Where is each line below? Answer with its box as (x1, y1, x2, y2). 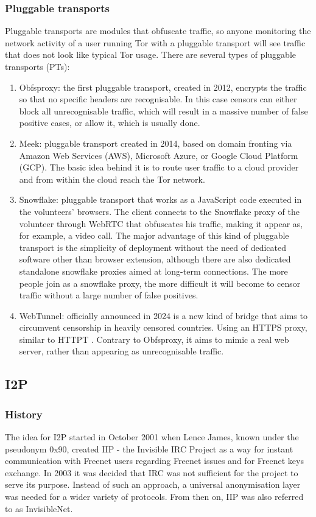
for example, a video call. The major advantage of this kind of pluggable (19, 229, 289, 242)
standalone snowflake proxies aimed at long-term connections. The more (19, 264, 288, 277)
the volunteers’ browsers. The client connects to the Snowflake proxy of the (19, 205, 300, 217)
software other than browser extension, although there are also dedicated (19, 253, 291, 266)
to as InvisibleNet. (5, 502, 73, 515)
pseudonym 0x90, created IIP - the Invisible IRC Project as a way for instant (5, 442, 293, 455)
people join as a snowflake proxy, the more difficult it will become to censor (19, 276, 301, 289)
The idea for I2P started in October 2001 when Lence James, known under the (5, 431, 299, 443)
